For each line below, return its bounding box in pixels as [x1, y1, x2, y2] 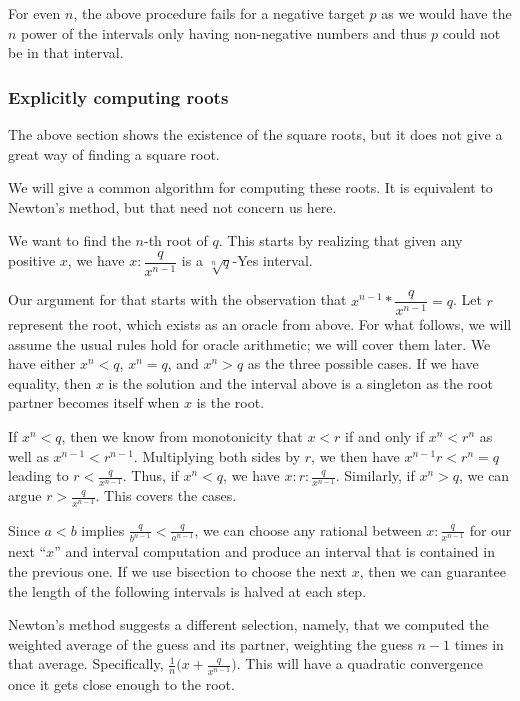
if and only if [345, 426, 425, 447]
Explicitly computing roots [8, 84, 229, 109]
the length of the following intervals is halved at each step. [8, 580, 367, 601]
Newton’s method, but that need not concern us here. [8, 196, 337, 217]
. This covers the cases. [95, 485, 237, 506]
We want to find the [8, 230, 131, 251]
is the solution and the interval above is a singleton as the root [108, 372, 493, 393]
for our [469, 519, 512, 540]
